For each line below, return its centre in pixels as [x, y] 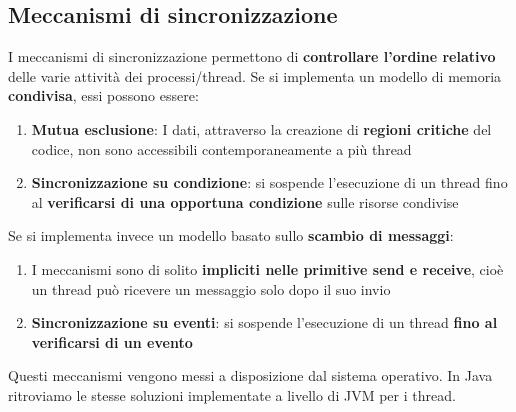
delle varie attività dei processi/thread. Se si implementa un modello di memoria [255, 75]
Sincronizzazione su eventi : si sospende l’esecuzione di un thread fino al [264, 322]
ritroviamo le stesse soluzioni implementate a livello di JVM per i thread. [232, 394]
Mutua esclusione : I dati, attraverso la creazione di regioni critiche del [261, 128]
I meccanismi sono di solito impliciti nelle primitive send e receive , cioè [267, 268]
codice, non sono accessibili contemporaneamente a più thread [221, 148]
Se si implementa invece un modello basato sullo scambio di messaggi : [231, 235]
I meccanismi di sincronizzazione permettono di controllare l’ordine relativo [252, 56]
